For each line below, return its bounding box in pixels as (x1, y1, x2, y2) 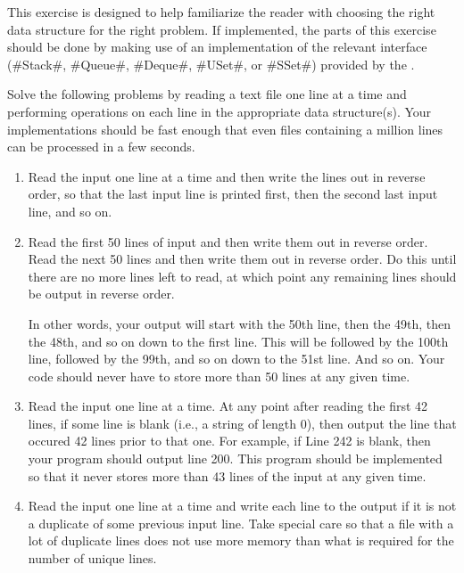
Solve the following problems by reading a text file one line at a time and (7, 85, 407, 103)
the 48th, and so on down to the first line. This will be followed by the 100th (28, 332, 449, 350)
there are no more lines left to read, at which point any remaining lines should (28, 266, 457, 285)
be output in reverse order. (28, 284, 175, 303)
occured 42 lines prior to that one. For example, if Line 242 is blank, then (28, 431, 431, 450)
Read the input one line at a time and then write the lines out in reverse (28, 167, 426, 185)
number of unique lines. (28, 549, 157, 568)
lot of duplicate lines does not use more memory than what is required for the (28, 531, 454, 550)
